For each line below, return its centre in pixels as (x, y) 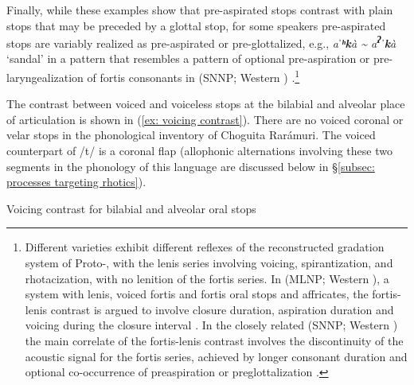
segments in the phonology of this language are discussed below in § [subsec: (191, 166)
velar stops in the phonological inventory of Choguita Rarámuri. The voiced (191, 135)
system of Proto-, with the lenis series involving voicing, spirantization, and (209, 263)
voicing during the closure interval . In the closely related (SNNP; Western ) (211, 325)
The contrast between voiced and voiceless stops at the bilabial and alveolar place (206, 104)
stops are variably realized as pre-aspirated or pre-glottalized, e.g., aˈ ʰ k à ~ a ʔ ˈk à (201, 42)
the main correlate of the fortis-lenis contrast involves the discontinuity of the (214, 340)
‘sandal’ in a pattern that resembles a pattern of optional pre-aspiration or (188, 58)
